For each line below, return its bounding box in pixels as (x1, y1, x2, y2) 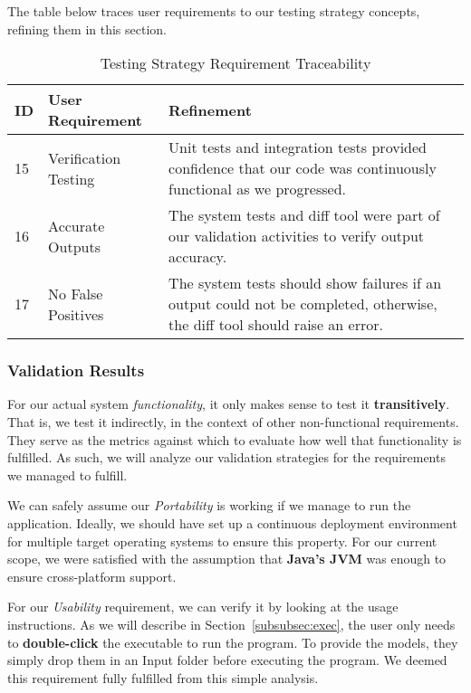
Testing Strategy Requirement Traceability (100, 52, 371, 74)
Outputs (48, 235, 101, 257)
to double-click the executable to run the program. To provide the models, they (7, 632, 458, 651)
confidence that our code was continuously (168, 157, 437, 179)
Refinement (168, 99, 252, 120)
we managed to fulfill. (7, 465, 128, 484)
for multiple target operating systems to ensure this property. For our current (7, 531, 437, 550)
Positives (48, 303, 104, 325)
